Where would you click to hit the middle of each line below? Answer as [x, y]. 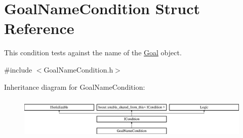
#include [18, 69]
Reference [39, 28]
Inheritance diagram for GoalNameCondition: [75, 87]
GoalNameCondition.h [78, 69]
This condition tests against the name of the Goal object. [93, 53]
